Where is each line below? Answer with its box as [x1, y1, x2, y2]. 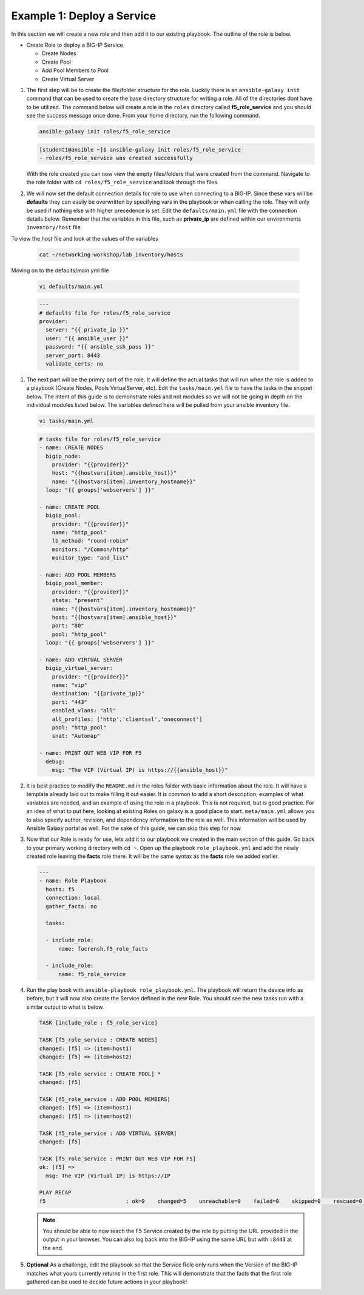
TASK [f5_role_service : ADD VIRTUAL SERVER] [39, 1129, 177, 1137]
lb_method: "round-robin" [52, 537, 129, 544]
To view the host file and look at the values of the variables [11, 235, 159, 242]
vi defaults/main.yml [39, 283, 104, 290]
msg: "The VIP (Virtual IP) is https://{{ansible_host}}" [52, 766, 228, 773]
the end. [42, 1244, 64, 1251]
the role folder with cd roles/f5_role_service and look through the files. [26, 179, 219, 186]
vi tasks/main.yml [39, 418, 94, 424]
